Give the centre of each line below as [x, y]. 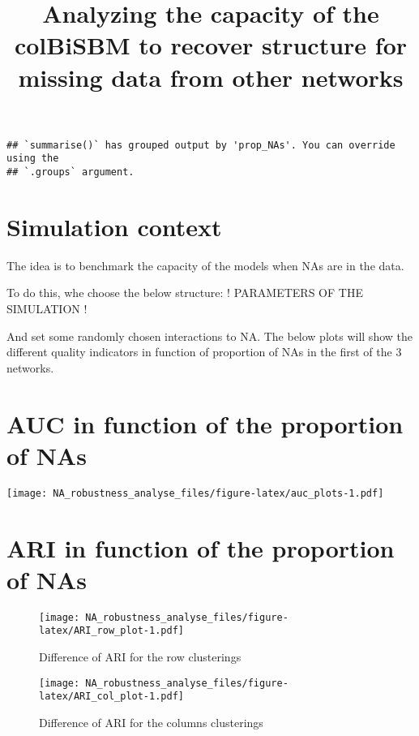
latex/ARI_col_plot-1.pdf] [111, 697]
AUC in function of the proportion [205, 423]
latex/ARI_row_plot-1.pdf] [111, 631]
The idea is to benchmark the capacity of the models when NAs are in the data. [205, 265]
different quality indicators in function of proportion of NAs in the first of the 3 [204, 352]
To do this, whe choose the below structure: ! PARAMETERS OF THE [185, 293]
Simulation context [114, 226]
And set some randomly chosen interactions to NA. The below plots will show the [209, 336]
